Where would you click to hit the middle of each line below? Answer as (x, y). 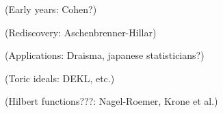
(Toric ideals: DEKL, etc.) (60, 78)
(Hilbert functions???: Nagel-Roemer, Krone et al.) (112, 101)
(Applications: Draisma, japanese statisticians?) (105, 55)
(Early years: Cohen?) (51, 9)
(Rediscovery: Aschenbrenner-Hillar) (81, 32)
